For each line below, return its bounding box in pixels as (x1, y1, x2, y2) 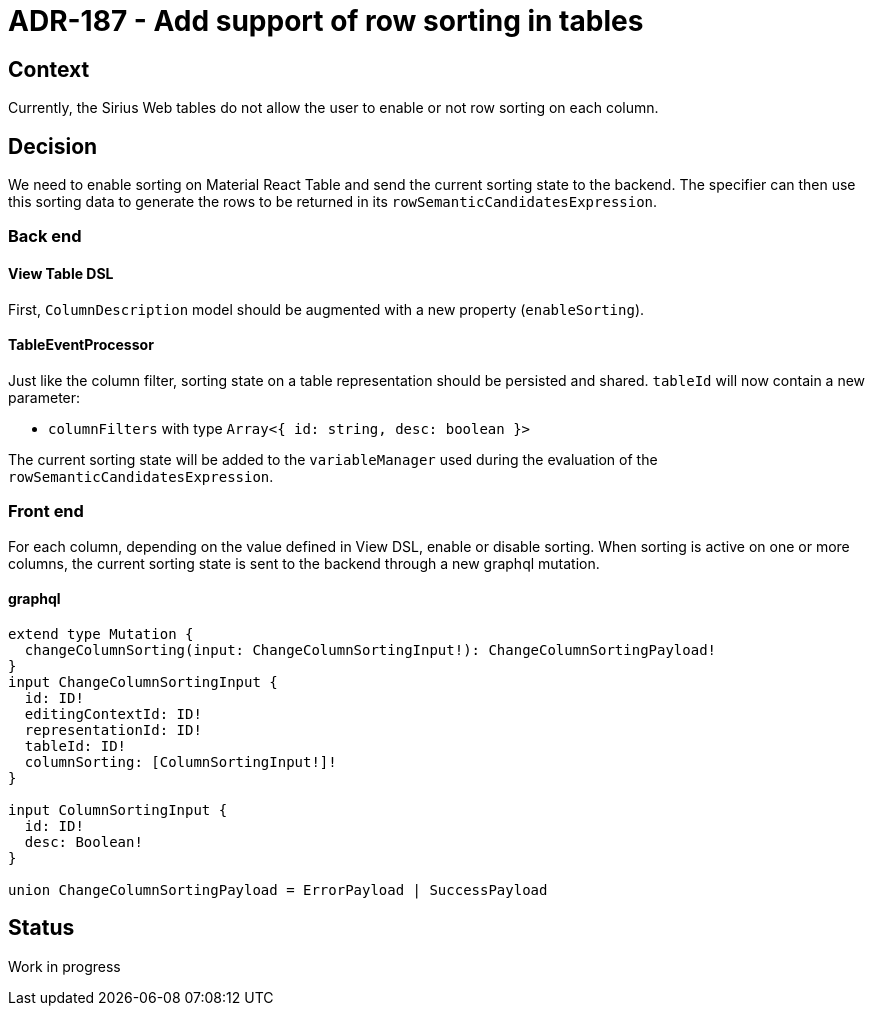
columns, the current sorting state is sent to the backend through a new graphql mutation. (8, 554, 600, 572)
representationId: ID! (24, 721, 202, 738)
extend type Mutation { (8, 625, 194, 642)
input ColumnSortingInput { (8, 801, 228, 818)
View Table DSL (8, 265, 114, 282)
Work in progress (8, 957, 121, 975)
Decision (8, 133, 98, 159)
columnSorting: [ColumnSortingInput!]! (24, 753, 337, 770)
